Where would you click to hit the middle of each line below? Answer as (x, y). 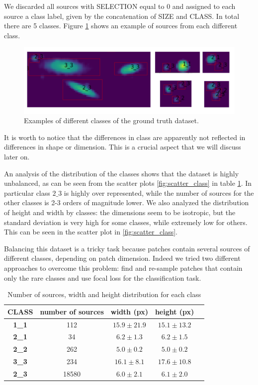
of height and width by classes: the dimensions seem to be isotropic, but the (120, 212)
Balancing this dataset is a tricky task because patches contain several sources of (127, 248)
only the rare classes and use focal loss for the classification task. (103, 277)
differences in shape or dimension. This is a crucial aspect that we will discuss (123, 147)
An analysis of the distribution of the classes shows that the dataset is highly (122, 173)
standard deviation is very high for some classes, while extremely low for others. (126, 222)
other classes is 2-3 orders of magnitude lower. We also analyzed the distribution (127, 202)
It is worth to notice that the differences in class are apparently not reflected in (125, 137)
